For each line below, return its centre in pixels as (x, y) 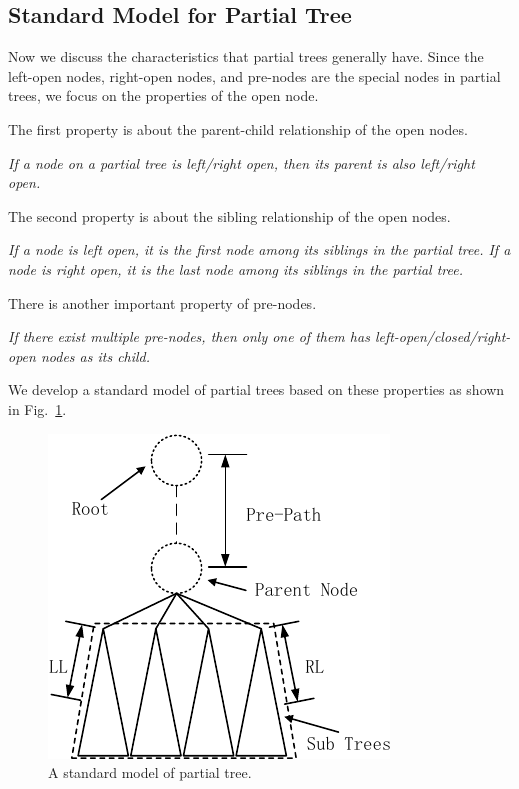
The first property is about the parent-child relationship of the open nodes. (238, 128)
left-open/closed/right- (442, 336)
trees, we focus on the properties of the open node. (163, 95)
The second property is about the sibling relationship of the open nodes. (229, 215)
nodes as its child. (95, 355)
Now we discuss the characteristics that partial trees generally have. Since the (246, 56)
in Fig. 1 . (37, 408)
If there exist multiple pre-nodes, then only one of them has (189, 336)
